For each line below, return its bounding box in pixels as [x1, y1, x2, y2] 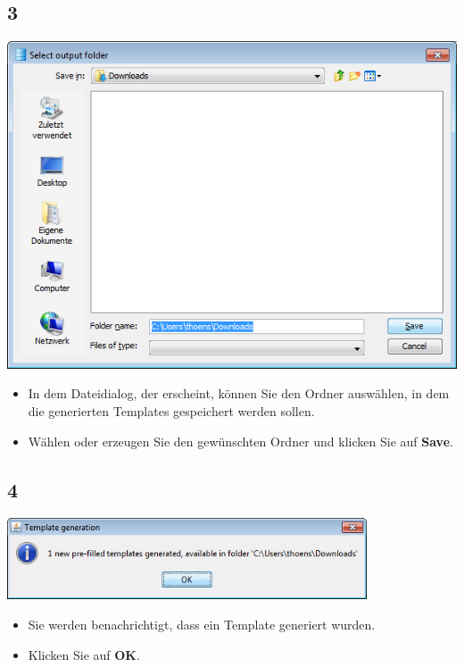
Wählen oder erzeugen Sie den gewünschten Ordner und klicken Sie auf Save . [28, 431, 453, 450]
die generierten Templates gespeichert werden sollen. [28, 402, 315, 420]
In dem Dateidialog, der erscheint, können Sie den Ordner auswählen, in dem [28, 384, 450, 403]
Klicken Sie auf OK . [28, 645, 140, 663]
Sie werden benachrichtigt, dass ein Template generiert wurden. [28, 614, 376, 633]
